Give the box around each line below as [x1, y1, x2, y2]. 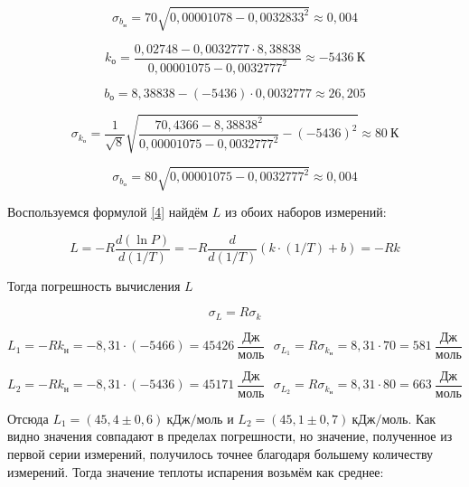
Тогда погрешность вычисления [7, 276, 181, 295]
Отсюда [7, 408, 49, 427]
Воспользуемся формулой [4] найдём [7, 202, 209, 221]
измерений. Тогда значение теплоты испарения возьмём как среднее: [7, 462, 384, 481]
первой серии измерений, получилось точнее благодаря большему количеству [7, 445, 434, 464]
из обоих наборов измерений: [224, 202, 387, 221]
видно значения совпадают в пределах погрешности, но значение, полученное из [7, 426, 453, 445]
